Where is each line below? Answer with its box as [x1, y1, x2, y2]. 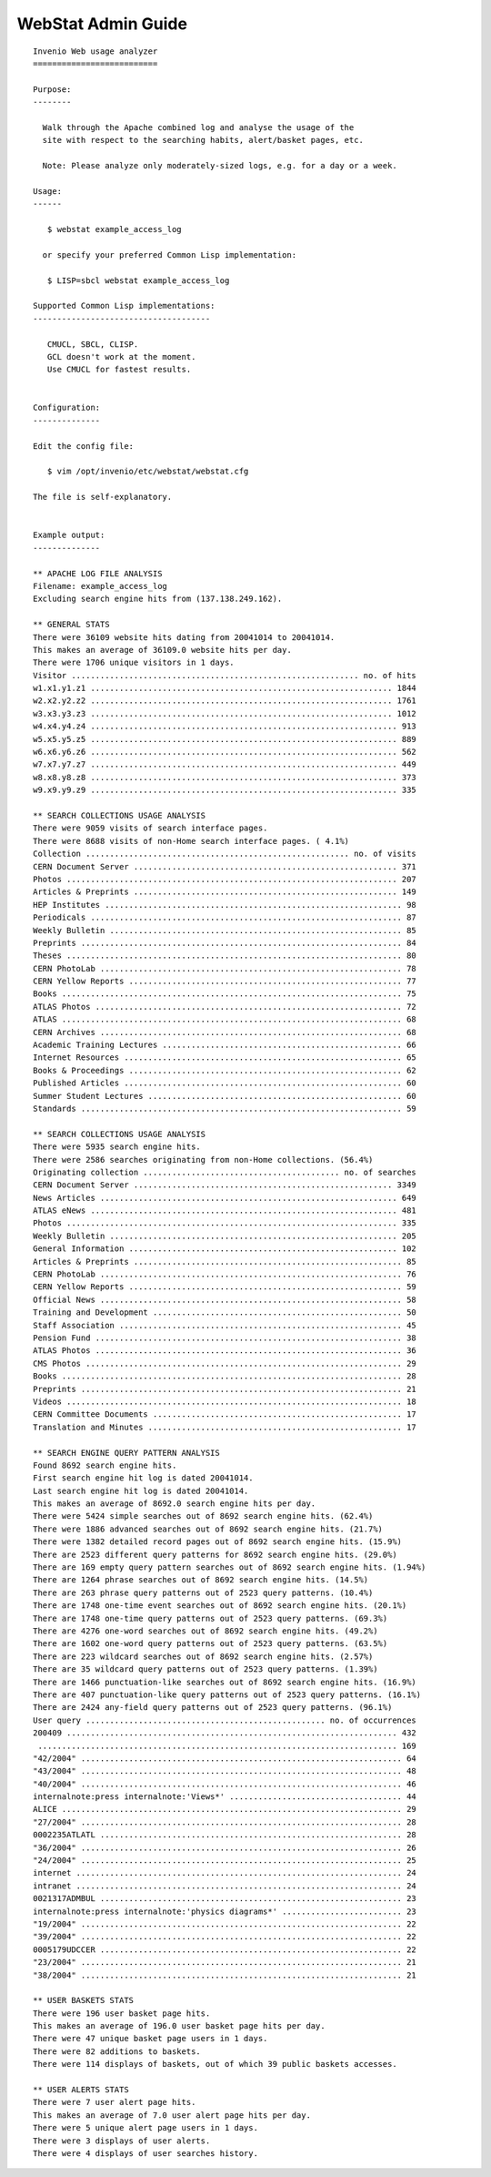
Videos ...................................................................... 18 [33, 1396, 417, 1407]
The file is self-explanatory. [33, 492, 173, 503]
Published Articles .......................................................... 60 [33, 1078, 417, 1088]
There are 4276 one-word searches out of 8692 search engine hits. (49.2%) [33, 1625, 378, 1636]
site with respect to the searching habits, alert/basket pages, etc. [42, 135, 364, 146]
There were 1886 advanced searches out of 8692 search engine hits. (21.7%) [33, 1523, 384, 1534]
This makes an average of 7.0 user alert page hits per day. [33, 2110, 311, 2121]
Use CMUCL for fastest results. [46, 364, 192, 375]
